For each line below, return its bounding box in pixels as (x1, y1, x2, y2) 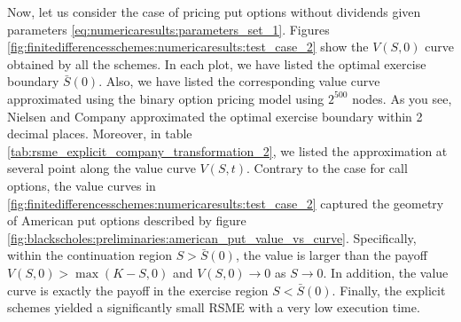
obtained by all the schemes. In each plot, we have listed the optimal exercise (7, 54, 426, 73)
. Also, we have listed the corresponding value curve (98, 72, 380, 90)
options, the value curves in (7, 176, 156, 194)
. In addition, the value (323, 263, 449, 281)
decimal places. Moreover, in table (7, 124, 192, 143)
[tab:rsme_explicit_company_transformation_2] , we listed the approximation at (7, 141, 448, 160)
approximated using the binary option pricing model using (7, 89, 324, 107)
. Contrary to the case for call (246, 159, 408, 177)
